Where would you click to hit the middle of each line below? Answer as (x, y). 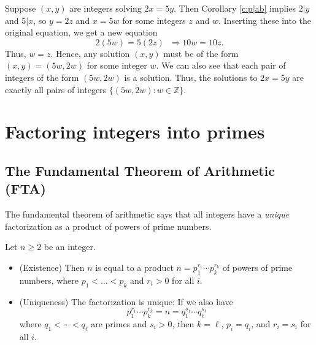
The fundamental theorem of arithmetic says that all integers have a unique (147, 214)
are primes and (119, 323)
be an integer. (70, 247)
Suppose (21, 8)
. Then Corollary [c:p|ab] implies (235, 8)
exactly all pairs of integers (56, 89)
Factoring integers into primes (135, 131)
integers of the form (42, 77)
